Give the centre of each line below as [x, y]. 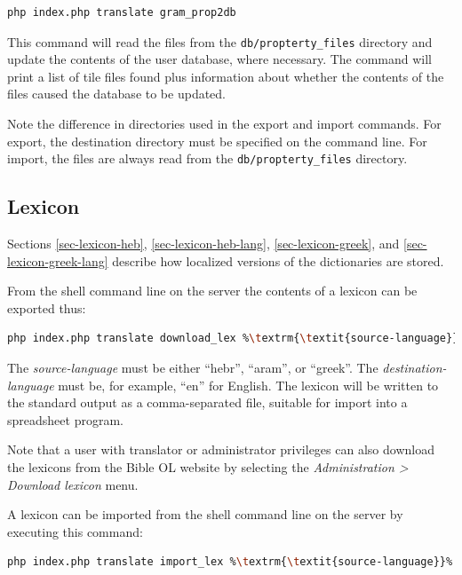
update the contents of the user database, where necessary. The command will [220, 59]
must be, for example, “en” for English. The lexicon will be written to [248, 385]
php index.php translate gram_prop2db [122, 12]
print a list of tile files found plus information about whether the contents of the [226, 76]
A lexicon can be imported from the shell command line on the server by [205, 514]
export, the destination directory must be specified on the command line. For [217, 141]
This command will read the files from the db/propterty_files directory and [220, 41]
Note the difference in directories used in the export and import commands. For [224, 124]
